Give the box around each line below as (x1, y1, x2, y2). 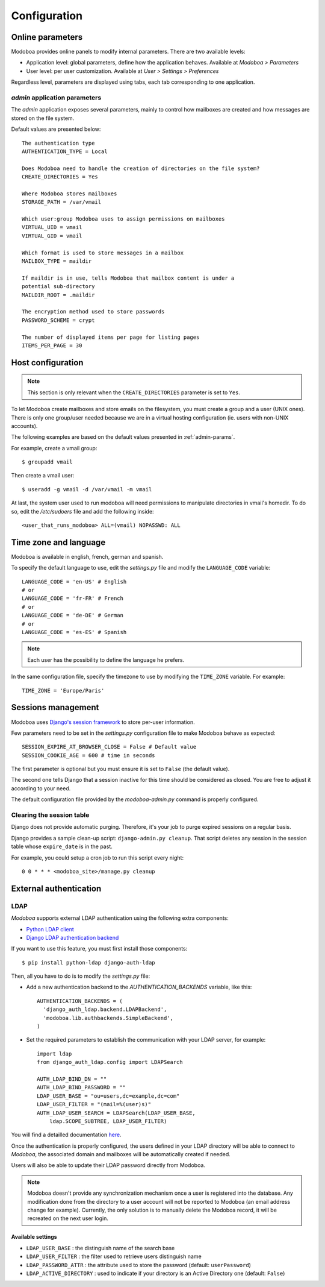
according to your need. (11, 784, 71, 792)
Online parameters (11, 32, 83, 42)
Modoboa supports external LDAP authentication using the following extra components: (11, 914, 229, 922)
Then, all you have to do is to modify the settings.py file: (11, 972, 150, 980)
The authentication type (22, 139, 95, 146)
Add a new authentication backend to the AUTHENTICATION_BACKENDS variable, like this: (26, 983, 252, 991)
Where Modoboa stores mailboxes (22, 190, 117, 197)
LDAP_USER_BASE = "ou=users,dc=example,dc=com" (37, 1092, 180, 1100)
